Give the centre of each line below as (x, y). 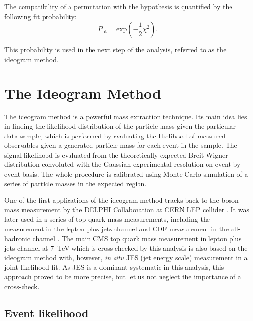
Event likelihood (46, 312)
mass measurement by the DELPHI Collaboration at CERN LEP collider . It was (127, 209)
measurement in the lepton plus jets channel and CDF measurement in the (117, 229)
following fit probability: (41, 16)
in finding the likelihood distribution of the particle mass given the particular (120, 126)
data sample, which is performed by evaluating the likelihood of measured (115, 135)
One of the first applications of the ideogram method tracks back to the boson (122, 200)
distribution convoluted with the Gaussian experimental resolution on (109, 164)
